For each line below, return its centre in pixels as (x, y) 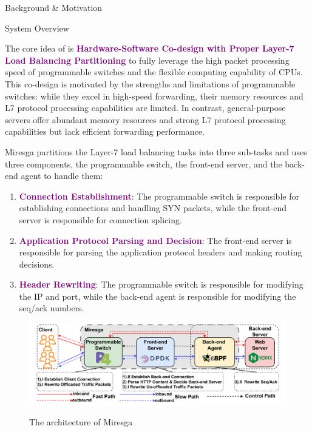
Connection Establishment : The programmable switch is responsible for (159, 196)
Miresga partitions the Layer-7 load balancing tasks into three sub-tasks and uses (156, 151)
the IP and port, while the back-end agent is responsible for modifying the (158, 296)
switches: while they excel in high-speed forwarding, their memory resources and (154, 96)
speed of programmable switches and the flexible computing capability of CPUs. (154, 72)
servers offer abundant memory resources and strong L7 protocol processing (145, 119)
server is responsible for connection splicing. (100, 219)
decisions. (37, 264)
